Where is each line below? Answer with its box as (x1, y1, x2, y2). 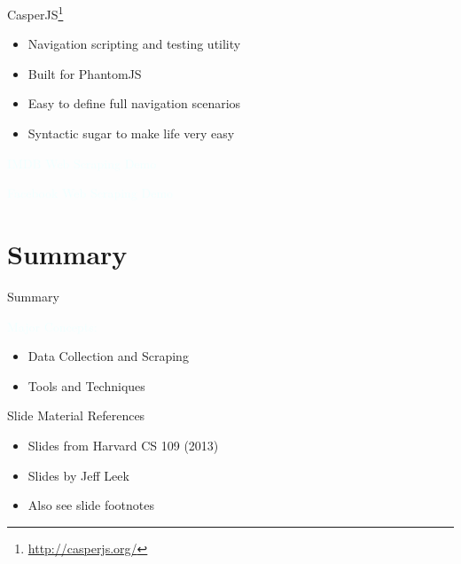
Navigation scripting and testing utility (27, 35, 241, 53)
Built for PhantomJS (27, 64, 142, 82)
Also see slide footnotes (27, 496, 155, 514)
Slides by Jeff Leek (27, 466, 129, 484)
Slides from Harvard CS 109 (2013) (27, 435, 219, 454)
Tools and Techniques (27, 376, 145, 395)
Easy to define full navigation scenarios (27, 94, 241, 113)
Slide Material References (7, 406, 145, 425)
